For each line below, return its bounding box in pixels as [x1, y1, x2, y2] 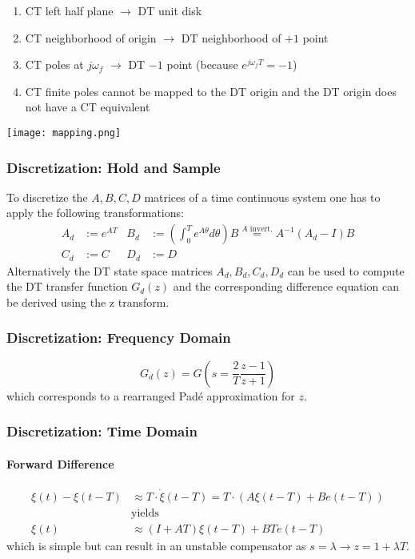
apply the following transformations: [6, 204, 184, 221]
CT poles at [25, 56, 84, 73]
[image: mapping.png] [6, 127, 122, 139]
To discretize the [6, 188, 88, 205]
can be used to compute [287, 262, 405, 279]
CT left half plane [25, 2, 114, 18]
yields [131, 508, 159, 520]
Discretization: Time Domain [6, 421, 198, 441]
